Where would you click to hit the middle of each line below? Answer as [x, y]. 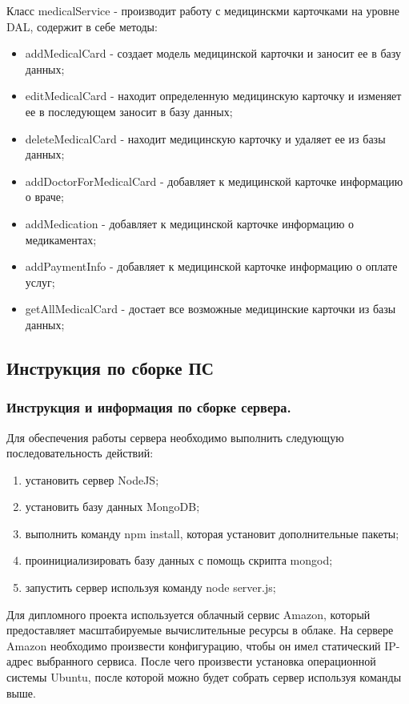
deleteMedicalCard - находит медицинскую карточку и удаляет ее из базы [205, 138]
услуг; [40, 282]
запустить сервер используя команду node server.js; [150, 587]
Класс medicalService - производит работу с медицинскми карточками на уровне [203, 10]
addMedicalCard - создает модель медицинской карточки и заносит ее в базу [213, 53]
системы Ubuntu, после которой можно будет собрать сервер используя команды [204, 677]
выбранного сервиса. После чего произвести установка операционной [206, 661]
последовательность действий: [80, 453]
